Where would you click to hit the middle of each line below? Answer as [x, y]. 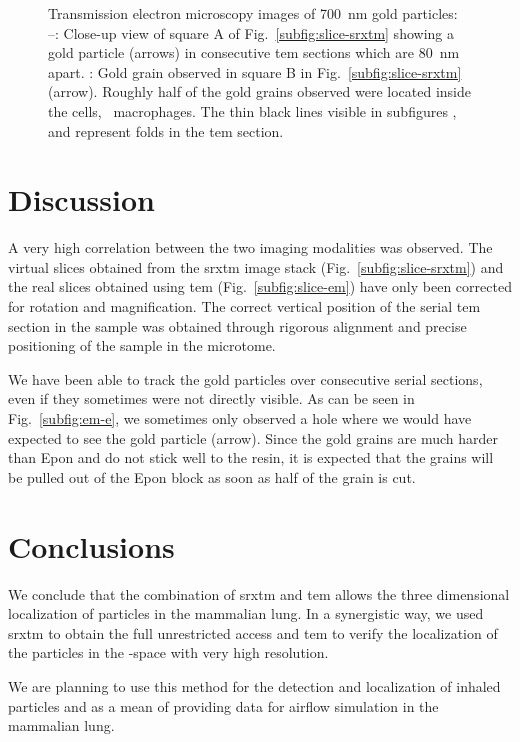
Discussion [81, 199]
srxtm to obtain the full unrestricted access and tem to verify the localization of [253, 632]
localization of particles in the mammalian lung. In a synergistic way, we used [246, 613]
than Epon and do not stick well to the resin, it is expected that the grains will [251, 457]
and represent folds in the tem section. [166, 130]
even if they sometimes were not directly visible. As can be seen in [211, 398]
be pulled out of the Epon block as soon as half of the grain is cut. [212, 476]
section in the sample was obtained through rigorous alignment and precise [237, 325]
